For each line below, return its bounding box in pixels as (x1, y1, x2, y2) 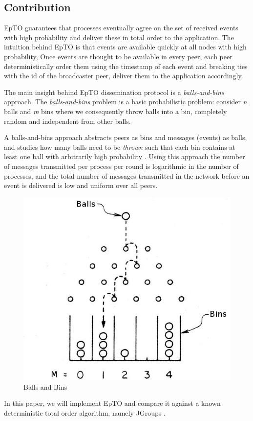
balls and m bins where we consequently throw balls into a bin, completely (4, 106, 227, 116)
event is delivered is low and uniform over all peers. (4, 180, 158, 190)
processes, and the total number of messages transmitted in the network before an (4, 170, 250, 181)
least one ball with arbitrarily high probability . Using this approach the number (4, 151, 245, 162)
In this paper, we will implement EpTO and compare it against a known (4, 398, 221, 408)
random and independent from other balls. (4, 116, 131, 126)
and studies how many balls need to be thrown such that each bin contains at (4, 141, 235, 152)
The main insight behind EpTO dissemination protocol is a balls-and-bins (4, 87, 224, 97)
